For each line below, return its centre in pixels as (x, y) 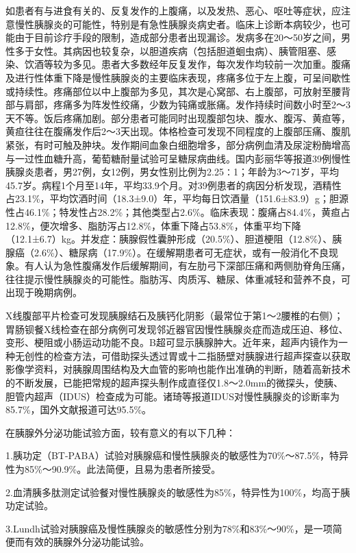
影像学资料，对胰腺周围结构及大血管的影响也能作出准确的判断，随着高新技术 (178, 369)
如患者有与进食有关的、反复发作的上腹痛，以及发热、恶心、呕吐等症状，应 (173, 10)
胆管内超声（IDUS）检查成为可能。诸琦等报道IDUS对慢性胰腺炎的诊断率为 (173, 396)
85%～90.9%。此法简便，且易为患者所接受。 (123, 469)
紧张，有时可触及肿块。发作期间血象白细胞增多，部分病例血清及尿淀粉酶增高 (178, 144)
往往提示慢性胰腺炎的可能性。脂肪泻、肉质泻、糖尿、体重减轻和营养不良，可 (178, 279)
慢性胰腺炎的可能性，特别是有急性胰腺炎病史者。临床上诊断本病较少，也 (178, 24)
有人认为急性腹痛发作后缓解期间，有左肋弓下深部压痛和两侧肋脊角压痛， (187, 266)
